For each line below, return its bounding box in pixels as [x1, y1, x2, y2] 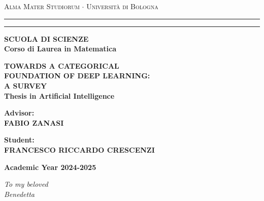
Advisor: [4, 107, 35, 118]
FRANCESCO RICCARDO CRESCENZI [4, 144, 155, 155]
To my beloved [4, 179, 48, 189]
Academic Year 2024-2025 [4, 161, 96, 172]
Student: [4, 134, 35, 145]
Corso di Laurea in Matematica [4, 43, 116, 54]
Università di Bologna [86, 1, 158, 11]
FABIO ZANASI [4, 117, 64, 128]
